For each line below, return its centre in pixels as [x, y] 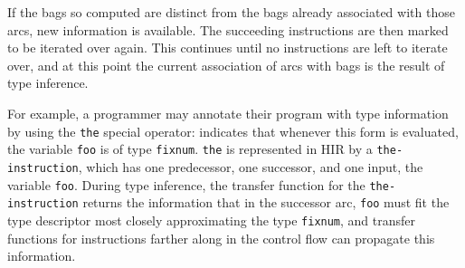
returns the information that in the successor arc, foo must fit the [266, 202]
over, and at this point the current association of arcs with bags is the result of [226, 65]
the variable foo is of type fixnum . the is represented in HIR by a [190, 149]
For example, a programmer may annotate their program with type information [228, 113]
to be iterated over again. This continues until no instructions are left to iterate [228, 48]
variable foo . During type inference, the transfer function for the [186, 184]
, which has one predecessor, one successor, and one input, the [251, 166]
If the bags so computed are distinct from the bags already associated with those [231, 12]
